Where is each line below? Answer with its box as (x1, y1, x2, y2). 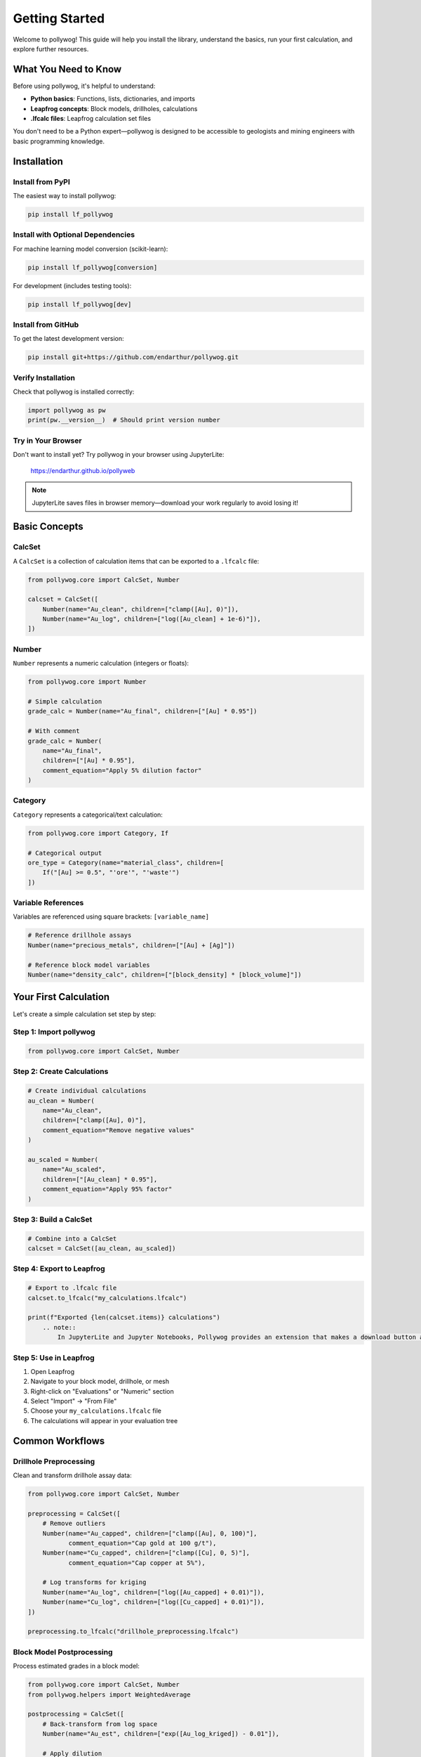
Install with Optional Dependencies (13, 230, 135, 240)
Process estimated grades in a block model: (13, 1662, 140, 1671)
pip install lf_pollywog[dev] (27, 300, 132, 309)
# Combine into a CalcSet (27, 1234, 117, 1243)
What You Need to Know (13, 63, 122, 75)
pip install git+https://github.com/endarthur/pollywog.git (27, 354, 239, 361)
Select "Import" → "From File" (30, 1397, 117, 1406)
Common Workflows (13, 1434, 105, 1447)
